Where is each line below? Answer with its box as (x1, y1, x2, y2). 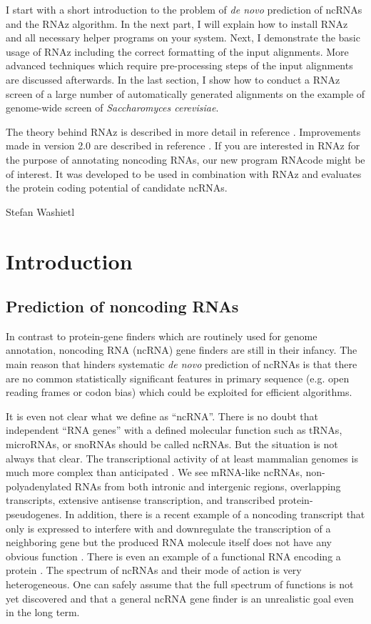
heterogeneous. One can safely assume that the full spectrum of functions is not (6, 576, 354, 591)
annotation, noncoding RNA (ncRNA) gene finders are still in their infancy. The (6, 342, 357, 357)
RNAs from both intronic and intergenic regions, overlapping (74, 478, 341, 493)
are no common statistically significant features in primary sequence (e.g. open (6, 370, 350, 385)
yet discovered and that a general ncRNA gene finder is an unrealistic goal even (6, 590, 354, 605)
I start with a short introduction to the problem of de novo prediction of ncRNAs (6, 2, 362, 16)
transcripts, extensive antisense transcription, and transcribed (6, 492, 275, 507)
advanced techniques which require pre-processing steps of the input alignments (6, 58, 353, 73)
